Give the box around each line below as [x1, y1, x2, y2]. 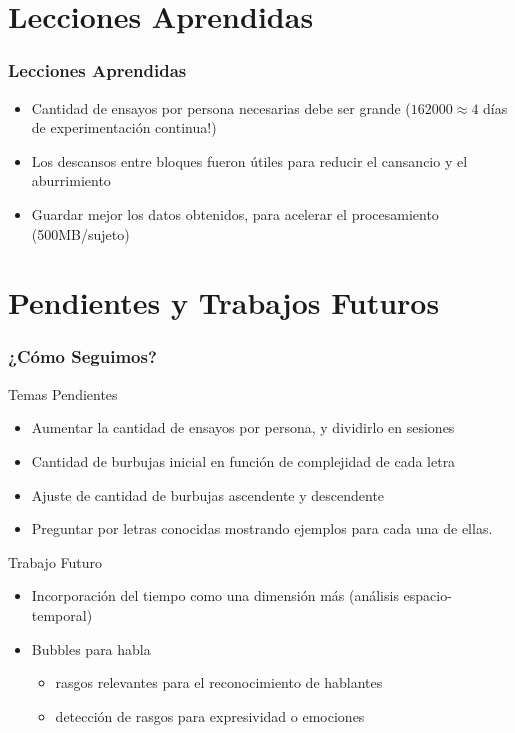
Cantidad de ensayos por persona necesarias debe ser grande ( [31, 97, 411, 118]
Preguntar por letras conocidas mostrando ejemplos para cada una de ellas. [31, 518, 493, 539]
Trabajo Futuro [8, 551, 103, 572]
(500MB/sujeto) [31, 223, 130, 244]
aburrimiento [31, 170, 111, 191]
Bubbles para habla [31, 638, 151, 659]
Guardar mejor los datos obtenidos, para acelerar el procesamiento [31, 203, 439, 224]
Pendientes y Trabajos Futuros [8, 282, 440, 323]
